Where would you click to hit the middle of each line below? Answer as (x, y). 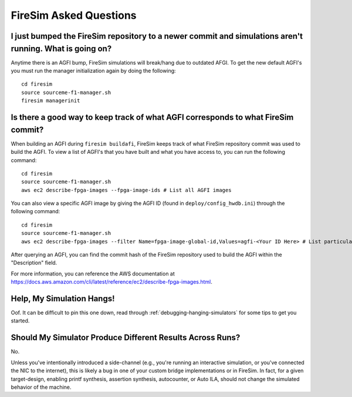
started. (20, 321)
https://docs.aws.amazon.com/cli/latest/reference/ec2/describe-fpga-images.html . (111, 282)
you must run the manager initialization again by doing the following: (93, 71)
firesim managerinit (51, 101)
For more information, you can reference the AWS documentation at (93, 274)
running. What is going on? (61, 48)
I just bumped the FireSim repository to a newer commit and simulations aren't (157, 36)
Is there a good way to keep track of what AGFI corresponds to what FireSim (152, 117)
